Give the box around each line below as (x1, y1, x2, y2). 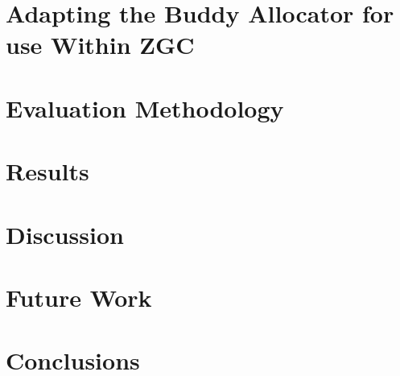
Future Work (6, 280, 152, 313)
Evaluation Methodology (6, 91, 284, 124)
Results (6, 155, 89, 188)
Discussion (6, 217, 124, 250)
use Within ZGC (6, 28, 195, 61)
